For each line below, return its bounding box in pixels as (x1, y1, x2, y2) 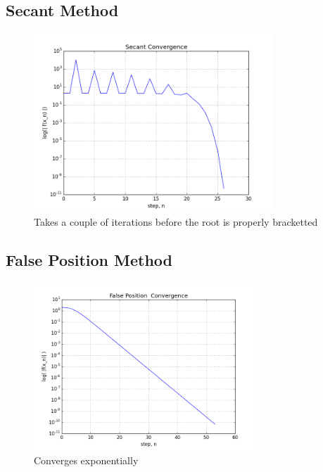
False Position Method (6, 249, 173, 271)
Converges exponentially (34, 453, 139, 468)
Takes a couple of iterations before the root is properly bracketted (34, 215, 318, 229)
